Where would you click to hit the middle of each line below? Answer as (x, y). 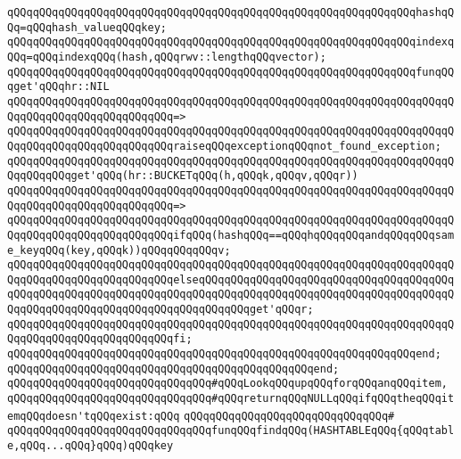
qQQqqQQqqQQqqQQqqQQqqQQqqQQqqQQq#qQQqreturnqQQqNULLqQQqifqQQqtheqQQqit (231, 399)
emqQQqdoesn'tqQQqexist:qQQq (94, 416)
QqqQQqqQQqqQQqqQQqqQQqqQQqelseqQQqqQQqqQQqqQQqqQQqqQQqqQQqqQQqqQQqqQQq (231, 279)
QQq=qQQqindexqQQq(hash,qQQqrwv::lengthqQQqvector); (167, 57)
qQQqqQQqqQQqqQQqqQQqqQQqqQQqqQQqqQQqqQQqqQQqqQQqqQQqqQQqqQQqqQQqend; (224, 354)
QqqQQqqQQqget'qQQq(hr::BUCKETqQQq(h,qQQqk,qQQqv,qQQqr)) (183, 176)
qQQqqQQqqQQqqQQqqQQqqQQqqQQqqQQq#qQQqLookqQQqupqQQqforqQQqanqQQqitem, (227, 384)
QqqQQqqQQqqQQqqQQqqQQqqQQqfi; (100, 339)
